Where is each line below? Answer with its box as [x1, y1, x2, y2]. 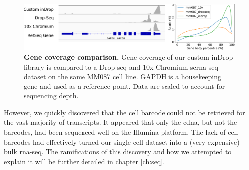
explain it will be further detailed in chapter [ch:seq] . [4, 156, 165, 166]
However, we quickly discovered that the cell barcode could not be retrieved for [4, 107, 245, 117]
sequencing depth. [24, 90, 79, 101]
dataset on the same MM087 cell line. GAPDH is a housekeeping [24, 71, 222, 82]
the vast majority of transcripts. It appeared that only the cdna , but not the [4, 117, 237, 127]
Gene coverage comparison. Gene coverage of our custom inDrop [24, 51, 233, 62]
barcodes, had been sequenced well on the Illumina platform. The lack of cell [4, 127, 238, 137]
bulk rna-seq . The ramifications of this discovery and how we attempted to [4, 146, 232, 157]
